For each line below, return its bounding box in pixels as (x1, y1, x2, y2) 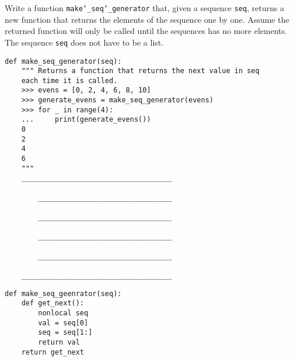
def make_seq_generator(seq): (5, 57, 122, 66)
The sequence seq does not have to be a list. (5, 36, 164, 48)
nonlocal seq (38, 308, 89, 317)
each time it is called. (21, 76, 118, 85)
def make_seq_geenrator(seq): (5, 289, 122, 298)
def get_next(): (21, 299, 85, 308)
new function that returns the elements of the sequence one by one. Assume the (5, 13, 289, 25)
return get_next (21, 348, 85, 356)
